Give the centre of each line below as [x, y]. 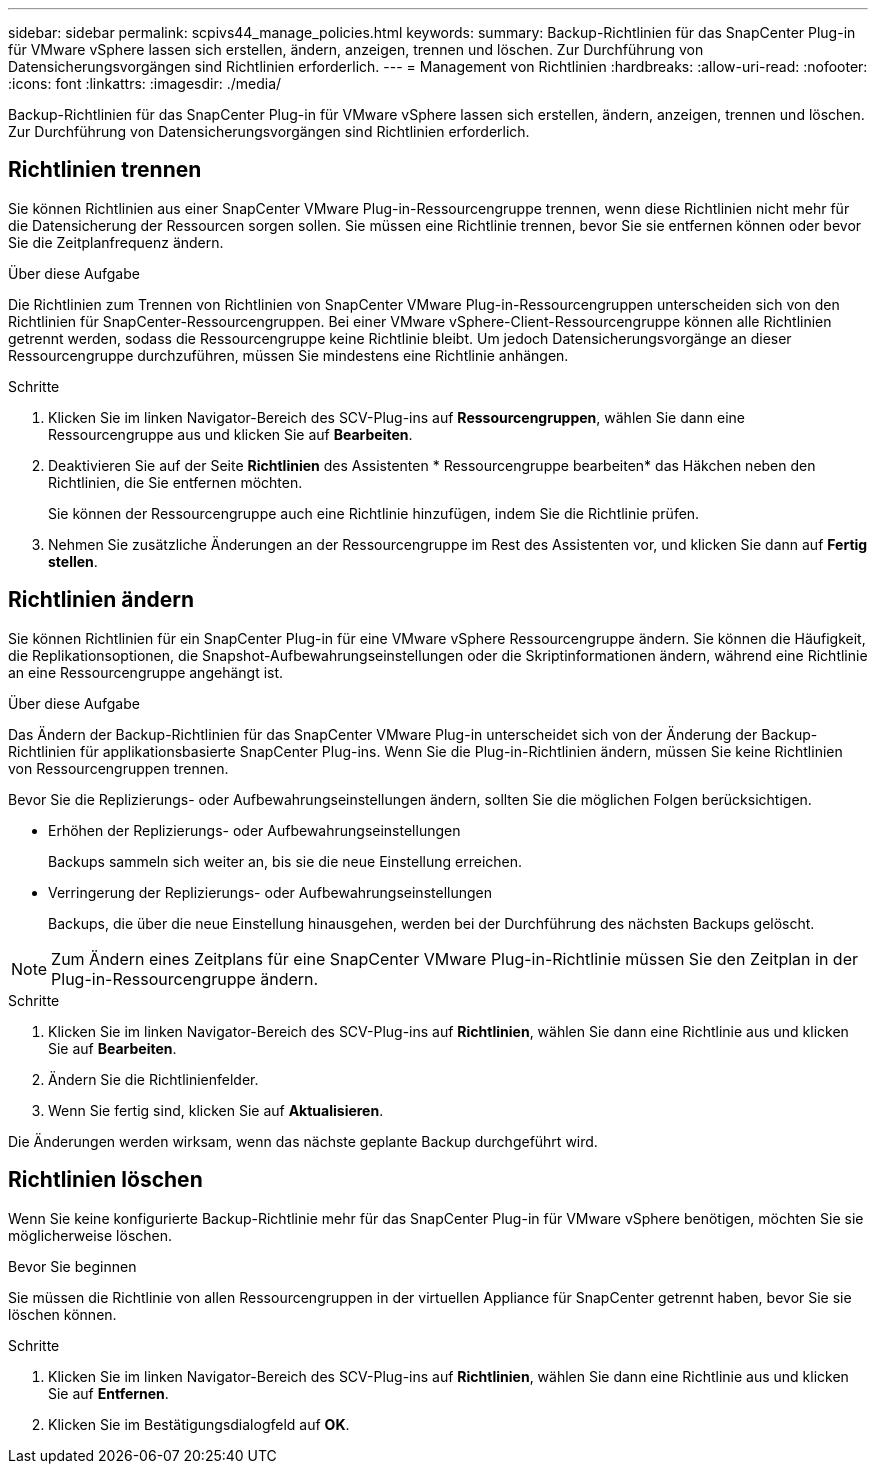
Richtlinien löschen [105, 1180]
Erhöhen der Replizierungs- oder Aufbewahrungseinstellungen [254, 830]
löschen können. [62, 1314]
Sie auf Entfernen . [108, 1393]
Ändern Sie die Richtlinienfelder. [153, 1079]
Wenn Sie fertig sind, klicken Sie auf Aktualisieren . [216, 1110]
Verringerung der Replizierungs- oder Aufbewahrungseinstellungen [270, 892]
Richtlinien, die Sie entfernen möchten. [175, 482]
